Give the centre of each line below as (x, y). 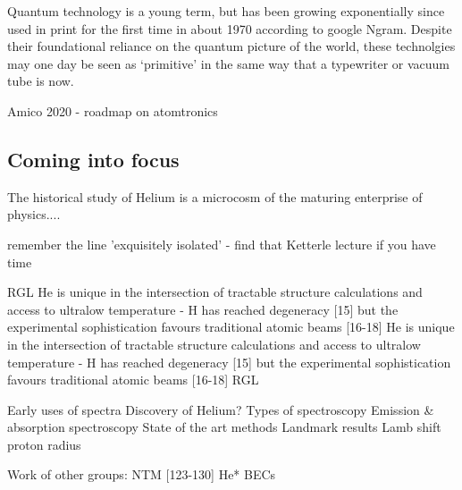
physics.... (34, 214)
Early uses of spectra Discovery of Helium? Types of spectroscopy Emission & (221, 409)
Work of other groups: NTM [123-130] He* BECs (142, 474)
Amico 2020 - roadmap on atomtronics (113, 110)
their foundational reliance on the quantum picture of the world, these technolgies (231, 46)
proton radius (44, 444)
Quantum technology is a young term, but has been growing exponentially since (226, 11)
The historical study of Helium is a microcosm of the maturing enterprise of (215, 196)
